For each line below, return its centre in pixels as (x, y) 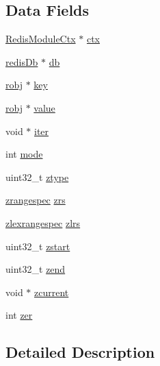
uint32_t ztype (37, 176)
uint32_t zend (36, 269)
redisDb (22, 61)
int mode (24, 154)
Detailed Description (80, 352)
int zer (19, 315)
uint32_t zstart (38, 246)
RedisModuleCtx (41, 39)
